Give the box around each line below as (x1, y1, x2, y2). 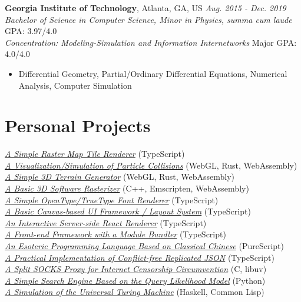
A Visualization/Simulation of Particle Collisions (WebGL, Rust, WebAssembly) (5, 159, 297, 171)
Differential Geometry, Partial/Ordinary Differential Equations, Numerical (18, 67, 287, 79)
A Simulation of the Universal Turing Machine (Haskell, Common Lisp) (5, 286, 264, 298)
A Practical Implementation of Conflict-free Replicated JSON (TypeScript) (5, 251, 274, 263)
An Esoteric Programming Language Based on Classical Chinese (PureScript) (5, 240, 284, 252)
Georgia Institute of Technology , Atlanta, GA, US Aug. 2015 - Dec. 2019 (5, 2, 286, 14)
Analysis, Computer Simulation (18, 79, 132, 91)
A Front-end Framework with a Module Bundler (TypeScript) (5, 228, 226, 240)
